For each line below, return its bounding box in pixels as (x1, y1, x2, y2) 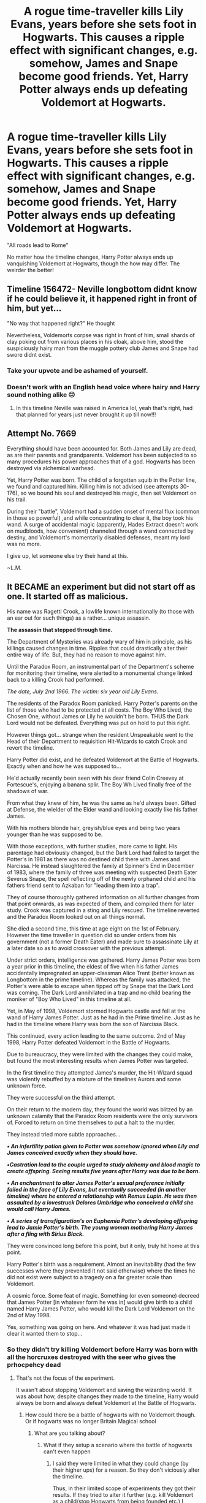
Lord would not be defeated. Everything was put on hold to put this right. (7, 719, 191, 726)
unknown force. (7, 1082, 47, 1089)
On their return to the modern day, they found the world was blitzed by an (7, 1105, 193, 1113)
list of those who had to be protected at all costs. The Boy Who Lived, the (7, 706, 193, 713)
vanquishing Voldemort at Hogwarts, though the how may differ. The (7, 259, 180, 267)
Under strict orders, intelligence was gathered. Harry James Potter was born (7, 956, 200, 964)
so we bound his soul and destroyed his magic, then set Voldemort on (20, 489, 197, 497)
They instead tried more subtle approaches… (7, 1130, 121, 1138)
